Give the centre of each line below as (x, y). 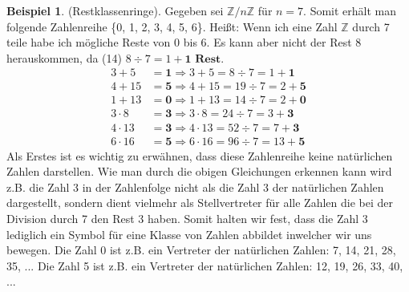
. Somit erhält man (350, 10)
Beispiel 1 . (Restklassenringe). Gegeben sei (115, 10)
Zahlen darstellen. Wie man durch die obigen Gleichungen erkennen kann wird (199, 171)
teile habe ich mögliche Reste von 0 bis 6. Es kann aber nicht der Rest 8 (184, 42)
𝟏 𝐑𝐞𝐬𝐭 (203, 59)
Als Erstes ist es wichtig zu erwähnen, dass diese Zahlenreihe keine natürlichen (200, 155)
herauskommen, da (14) (65, 57)
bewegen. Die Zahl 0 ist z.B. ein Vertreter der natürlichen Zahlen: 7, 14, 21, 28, (201, 250)
